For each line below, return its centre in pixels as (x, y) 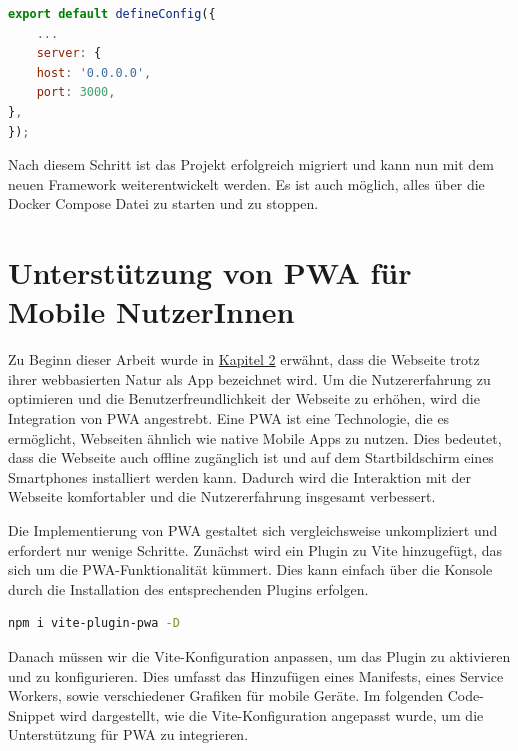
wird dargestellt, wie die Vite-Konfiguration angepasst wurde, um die (271, 714)
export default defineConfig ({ (112, 14)
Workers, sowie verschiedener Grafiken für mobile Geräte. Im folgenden (226, 695)
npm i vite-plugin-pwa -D (94, 623)
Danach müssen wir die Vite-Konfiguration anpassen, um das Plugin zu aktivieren (259, 655)
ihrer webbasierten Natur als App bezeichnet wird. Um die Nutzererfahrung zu (249, 378)
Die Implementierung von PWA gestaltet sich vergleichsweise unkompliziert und (253, 530)
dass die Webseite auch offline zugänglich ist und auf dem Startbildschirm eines (251, 457)
